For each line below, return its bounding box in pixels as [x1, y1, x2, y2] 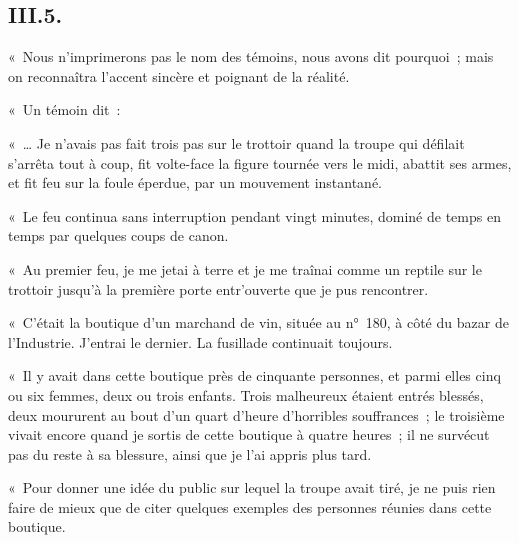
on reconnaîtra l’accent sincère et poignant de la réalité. [8, 65, 350, 86]
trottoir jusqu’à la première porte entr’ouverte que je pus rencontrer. [8, 278, 429, 299]
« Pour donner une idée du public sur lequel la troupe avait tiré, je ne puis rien [8, 477, 496, 498]
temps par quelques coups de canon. [8, 225, 229, 246]
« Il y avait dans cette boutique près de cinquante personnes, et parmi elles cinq [8, 365, 501, 386]
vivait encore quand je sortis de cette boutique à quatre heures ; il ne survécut [8, 424, 490, 445]
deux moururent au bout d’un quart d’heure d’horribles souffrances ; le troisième [8, 404, 505, 425]
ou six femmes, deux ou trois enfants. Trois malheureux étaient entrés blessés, [8, 384, 484, 405]
